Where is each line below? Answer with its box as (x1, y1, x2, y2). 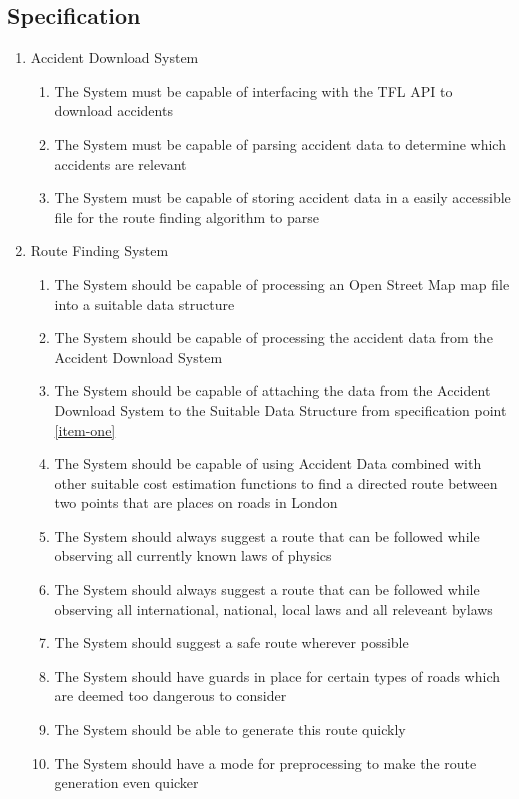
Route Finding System (30, 240, 169, 261)
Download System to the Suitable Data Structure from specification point (54, 399, 507, 420)
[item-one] (54, 419, 116, 440)
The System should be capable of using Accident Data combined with (54, 453, 482, 474)
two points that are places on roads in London (54, 492, 338, 513)
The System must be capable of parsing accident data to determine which (54, 133, 506, 154)
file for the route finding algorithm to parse (54, 206, 319, 227)
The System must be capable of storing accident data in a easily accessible (54, 187, 511, 208)
